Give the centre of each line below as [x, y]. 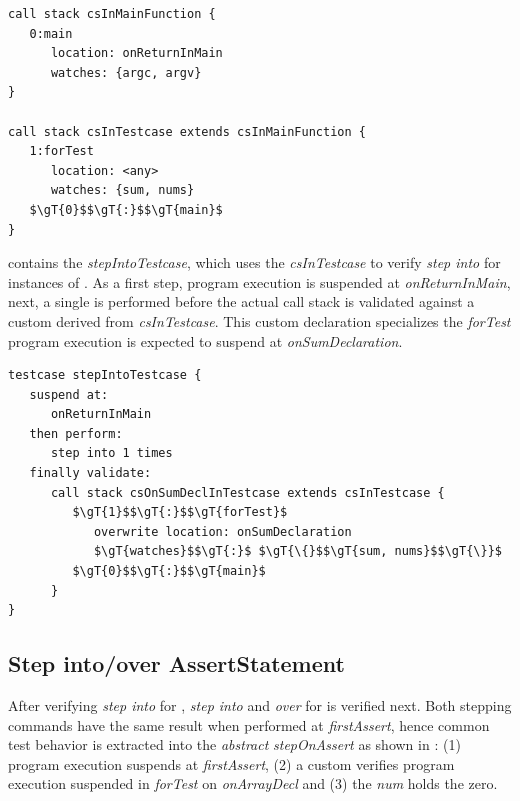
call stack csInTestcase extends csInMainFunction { [187, 131]
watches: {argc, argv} [126, 72]
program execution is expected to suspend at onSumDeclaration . [205, 340]
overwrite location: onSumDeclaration [222, 531]
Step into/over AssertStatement [176, 663]
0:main [51, 33]
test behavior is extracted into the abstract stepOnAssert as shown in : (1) [234, 744]
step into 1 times [111, 453]
